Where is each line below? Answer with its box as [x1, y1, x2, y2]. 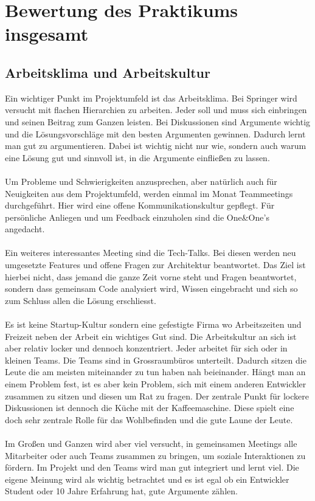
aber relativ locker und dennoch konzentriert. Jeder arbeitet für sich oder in [5, 342, 288, 354]
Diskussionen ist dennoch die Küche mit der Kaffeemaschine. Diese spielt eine [5, 401, 294, 414]
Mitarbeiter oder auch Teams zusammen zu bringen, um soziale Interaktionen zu [5, 449, 306, 461]
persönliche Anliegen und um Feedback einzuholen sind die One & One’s [5, 210, 269, 223]
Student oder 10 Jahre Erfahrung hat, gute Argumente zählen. [5, 485, 238, 497]
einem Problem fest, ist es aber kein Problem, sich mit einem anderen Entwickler [5, 378, 306, 390]
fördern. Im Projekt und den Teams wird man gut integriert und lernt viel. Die [5, 461, 299, 474]
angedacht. [5, 223, 45, 235]
